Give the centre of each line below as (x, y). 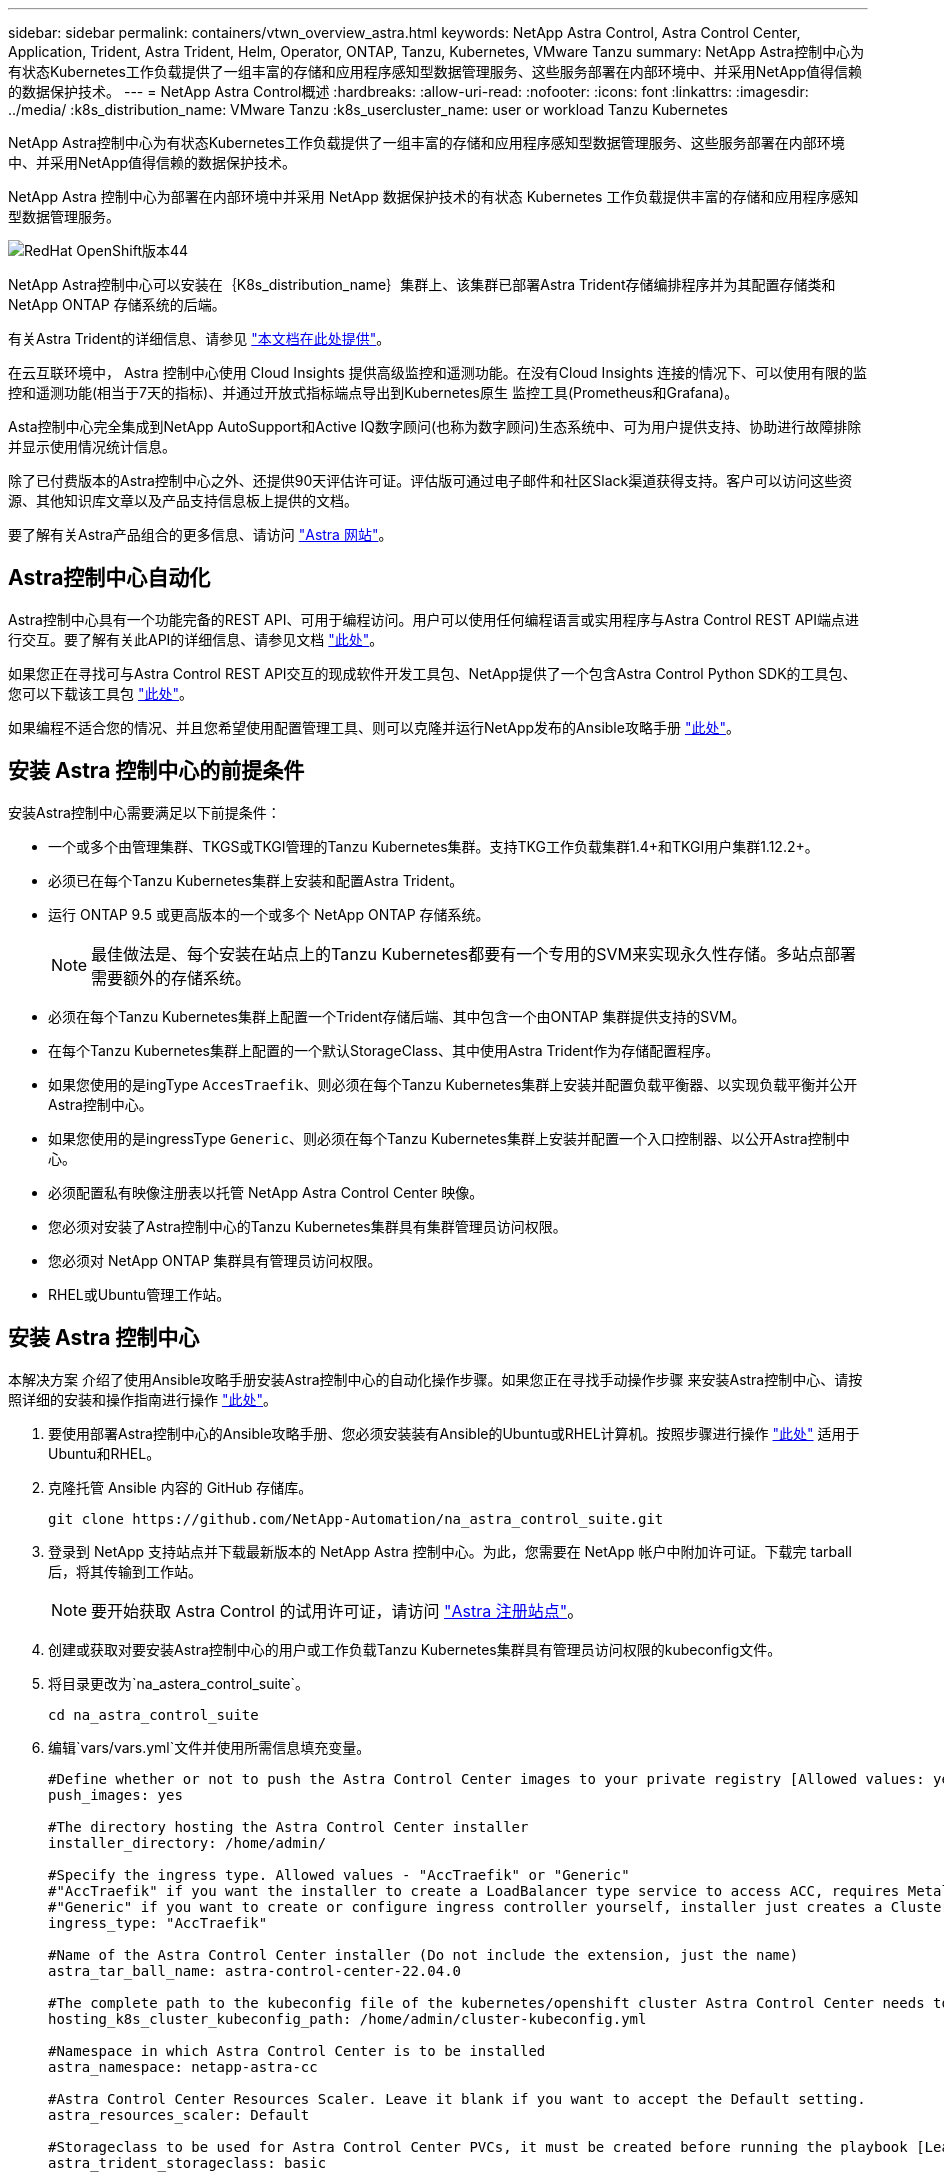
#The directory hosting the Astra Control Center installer (288, 1826)
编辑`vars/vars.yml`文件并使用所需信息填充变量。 (209, 1747)
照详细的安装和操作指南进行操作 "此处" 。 (142, 1399)
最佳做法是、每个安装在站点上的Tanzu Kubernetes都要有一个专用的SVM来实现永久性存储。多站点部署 (473, 953)
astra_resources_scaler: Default (179, 2114)
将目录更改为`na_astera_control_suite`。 (179, 1683)
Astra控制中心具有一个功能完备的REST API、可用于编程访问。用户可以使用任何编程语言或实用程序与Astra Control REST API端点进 (434, 619)
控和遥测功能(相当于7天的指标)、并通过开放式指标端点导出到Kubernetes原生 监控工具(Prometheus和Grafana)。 (373, 392)
